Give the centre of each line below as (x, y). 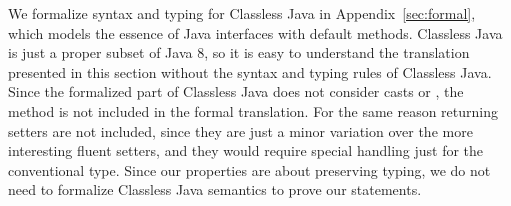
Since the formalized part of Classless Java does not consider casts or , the (236, 91)
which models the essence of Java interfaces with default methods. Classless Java (255, 32)
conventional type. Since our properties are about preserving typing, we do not (249, 169)
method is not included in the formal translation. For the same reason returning (253, 110)
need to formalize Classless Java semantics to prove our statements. (215, 189)
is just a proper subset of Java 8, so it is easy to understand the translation (239, 52)
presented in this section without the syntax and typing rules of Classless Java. (250, 71)
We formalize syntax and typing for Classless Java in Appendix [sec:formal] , (242, 13)
